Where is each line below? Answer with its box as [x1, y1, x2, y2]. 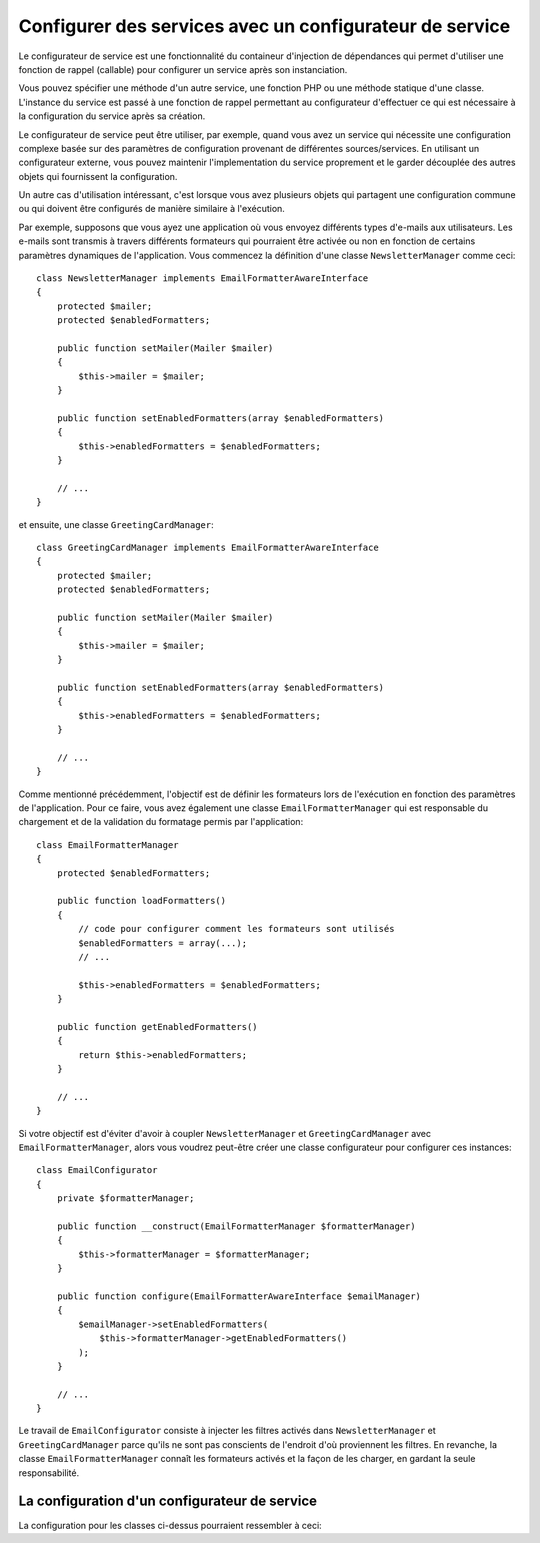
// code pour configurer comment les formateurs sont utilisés [78, 923, 395, 935]
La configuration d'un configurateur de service [18, 1493, 318, 1510]
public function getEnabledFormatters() [56, 1021, 259, 1032]
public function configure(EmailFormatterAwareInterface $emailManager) [56, 1290, 422, 1302]
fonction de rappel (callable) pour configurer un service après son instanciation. [18, 63, 348, 75]
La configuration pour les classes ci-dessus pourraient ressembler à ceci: [18, 1519, 322, 1531]
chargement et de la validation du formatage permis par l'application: [18, 816, 304, 828]
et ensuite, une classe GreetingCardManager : [18, 518, 214, 530]
